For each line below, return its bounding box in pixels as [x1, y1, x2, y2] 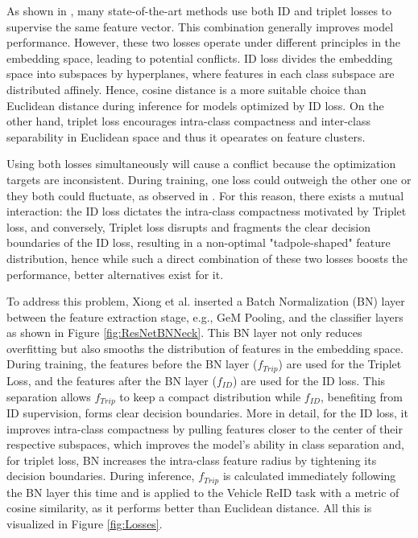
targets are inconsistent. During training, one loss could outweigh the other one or [6, 170, 412, 187]
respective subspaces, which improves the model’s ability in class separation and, [6, 436, 404, 453]
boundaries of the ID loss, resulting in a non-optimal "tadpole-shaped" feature [6, 234, 391, 251]
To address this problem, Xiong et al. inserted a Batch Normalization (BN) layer [6, 293, 405, 310]
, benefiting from [320, 388, 403, 405]
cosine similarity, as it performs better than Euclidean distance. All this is [6, 499, 372, 516]
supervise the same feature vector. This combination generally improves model [6, 18, 394, 35]
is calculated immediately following [222, 467, 396, 484]
